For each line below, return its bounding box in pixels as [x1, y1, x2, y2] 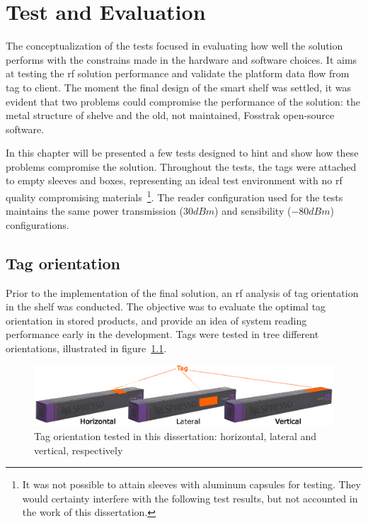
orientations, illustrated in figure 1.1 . [6, 341, 167, 356]
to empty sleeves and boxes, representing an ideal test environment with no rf [6, 173, 343, 188]
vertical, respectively [34, 442, 123, 457]
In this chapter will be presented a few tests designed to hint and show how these [6, 145, 359, 160]
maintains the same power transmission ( [6, 203, 183, 218]
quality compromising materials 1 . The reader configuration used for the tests [6, 188, 343, 204]
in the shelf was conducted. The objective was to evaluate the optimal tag [6, 299, 326, 314]
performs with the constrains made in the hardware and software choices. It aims [6, 52, 357, 67]
